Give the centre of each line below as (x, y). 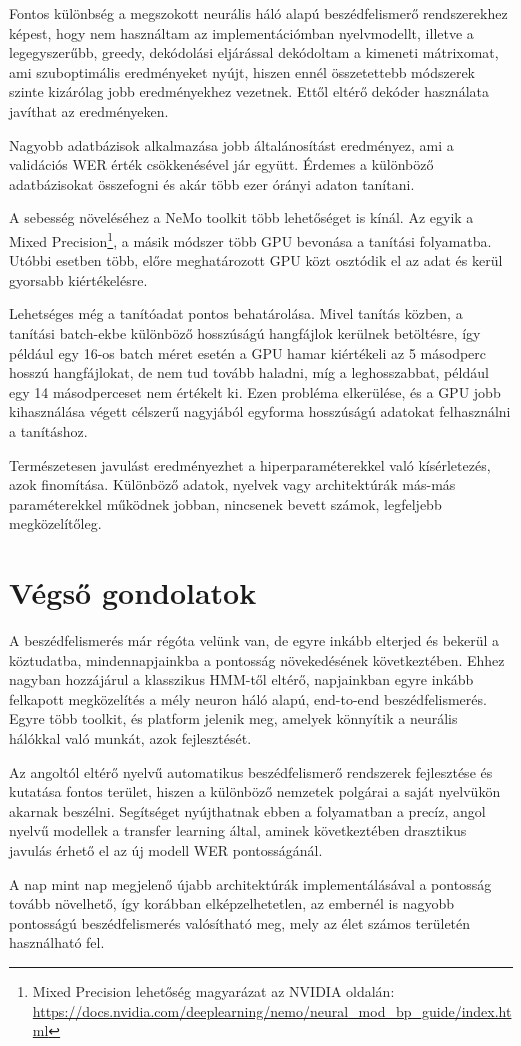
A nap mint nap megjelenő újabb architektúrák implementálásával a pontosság (250, 883)
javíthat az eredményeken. (89, 110)
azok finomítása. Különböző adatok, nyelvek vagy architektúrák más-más (232, 484)
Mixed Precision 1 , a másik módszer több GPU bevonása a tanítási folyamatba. (250, 239)
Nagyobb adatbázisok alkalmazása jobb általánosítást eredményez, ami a (231, 144)
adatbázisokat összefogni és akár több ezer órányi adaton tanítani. (212, 183)
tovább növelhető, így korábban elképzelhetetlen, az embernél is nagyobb (232, 903)
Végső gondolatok (133, 592)
